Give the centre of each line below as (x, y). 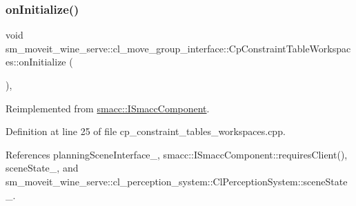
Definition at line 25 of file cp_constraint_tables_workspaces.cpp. (146, 131)
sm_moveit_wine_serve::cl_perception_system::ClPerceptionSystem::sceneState (177, 181)
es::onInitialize (36, 62)
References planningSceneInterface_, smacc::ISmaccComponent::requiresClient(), (177, 154)
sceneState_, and (42, 168)
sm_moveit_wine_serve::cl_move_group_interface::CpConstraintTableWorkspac (178, 48)
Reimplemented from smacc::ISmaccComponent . (108, 108)
